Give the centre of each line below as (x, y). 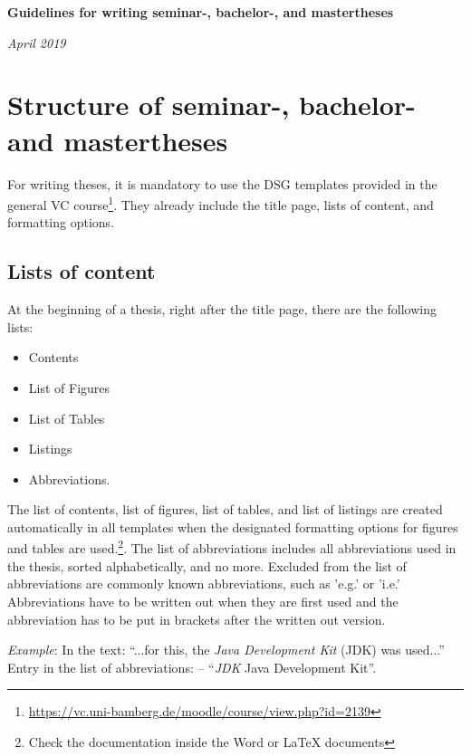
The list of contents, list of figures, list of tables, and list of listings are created (225, 509)
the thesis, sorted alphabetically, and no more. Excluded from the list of (207, 565)
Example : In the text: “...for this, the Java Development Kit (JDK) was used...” (226, 650)
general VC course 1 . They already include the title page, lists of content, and (221, 203)
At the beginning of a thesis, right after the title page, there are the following (222, 309)
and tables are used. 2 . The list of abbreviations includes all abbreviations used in (232, 547)
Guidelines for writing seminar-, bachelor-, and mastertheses (201, 12)
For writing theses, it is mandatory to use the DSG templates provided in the (222, 183)
